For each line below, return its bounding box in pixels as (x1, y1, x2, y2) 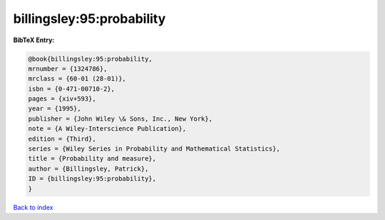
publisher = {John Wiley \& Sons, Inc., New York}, (28, 114, 213, 123)
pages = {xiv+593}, (28, 95, 96, 103)
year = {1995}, (28, 104, 81, 113)
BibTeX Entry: (13, 36, 55, 44)
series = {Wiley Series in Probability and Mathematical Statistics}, (28, 145, 281, 153)
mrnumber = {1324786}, (28, 64, 108, 73)
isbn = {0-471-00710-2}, (28, 84, 115, 93)
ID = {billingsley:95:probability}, (28, 175, 157, 183)
